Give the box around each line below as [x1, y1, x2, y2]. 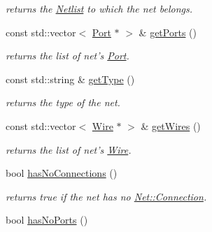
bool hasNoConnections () [6, 166, 118, 180]
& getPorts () [139, 24, 197, 39]
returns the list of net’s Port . [6, 48, 129, 63]
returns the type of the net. [6, 95, 120, 110]
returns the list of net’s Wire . [6, 142, 132, 157]
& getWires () [141, 118, 201, 133]
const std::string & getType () [6, 71, 135, 86]
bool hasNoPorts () [6, 212, 88, 227]
